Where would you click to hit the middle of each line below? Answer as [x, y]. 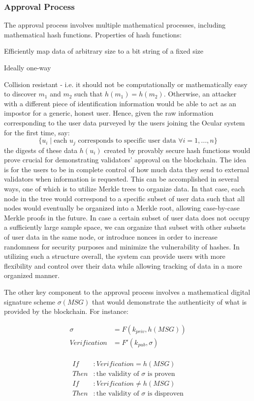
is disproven [165, 394]
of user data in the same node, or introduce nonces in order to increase [111, 236]
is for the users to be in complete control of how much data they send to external [127, 169]
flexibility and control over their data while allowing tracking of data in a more [123, 265]
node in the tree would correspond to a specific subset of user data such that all [125, 198]
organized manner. [32, 275]
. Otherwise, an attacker [200, 94]
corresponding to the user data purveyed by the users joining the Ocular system [125, 122]
